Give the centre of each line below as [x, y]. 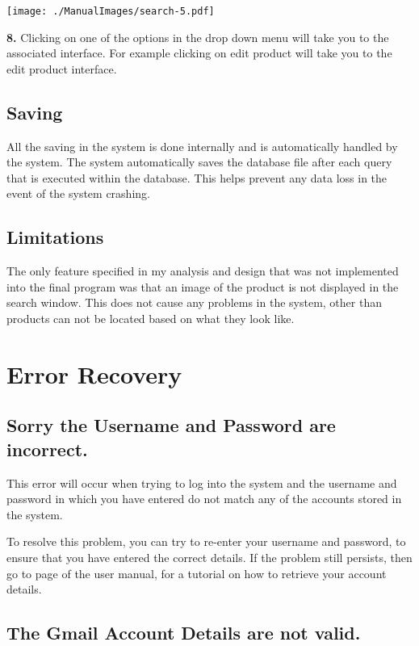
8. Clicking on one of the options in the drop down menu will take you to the [198, 37]
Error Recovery [94, 373]
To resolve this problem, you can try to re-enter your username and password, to [206, 541]
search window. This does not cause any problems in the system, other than [194, 302]
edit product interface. [62, 68]
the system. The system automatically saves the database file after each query [199, 162]
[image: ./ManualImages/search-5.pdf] [111, 11]
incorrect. [47, 449]
